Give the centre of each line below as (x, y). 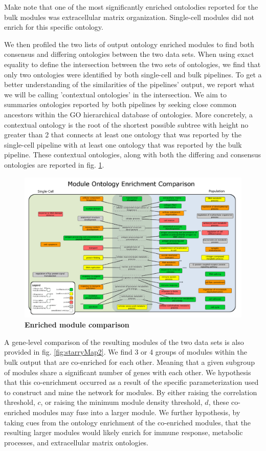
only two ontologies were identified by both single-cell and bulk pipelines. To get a (133, 74)
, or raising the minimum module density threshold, (121, 402)
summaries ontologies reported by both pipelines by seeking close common (120, 104)
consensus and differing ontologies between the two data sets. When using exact (129, 54)
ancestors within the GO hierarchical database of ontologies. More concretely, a (128, 114)
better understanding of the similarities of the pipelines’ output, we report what (129, 84)
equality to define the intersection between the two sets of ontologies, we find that (132, 64)
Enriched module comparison (77, 325)
